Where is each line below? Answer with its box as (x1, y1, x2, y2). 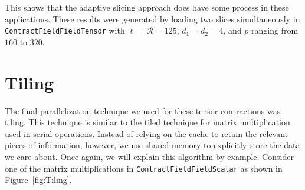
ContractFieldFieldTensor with (5, 24, 125, 36)
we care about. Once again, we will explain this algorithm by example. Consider (5, 150, 294, 162)
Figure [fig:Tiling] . (5, 174, 72, 186)
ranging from (251, 24, 299, 36)
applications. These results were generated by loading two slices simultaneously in (5, 12, 300, 25)
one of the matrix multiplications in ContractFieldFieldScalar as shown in (5, 162, 283, 174)
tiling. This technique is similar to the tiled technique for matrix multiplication (5, 116, 290, 128)
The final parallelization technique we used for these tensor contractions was (5, 104, 281, 116)
